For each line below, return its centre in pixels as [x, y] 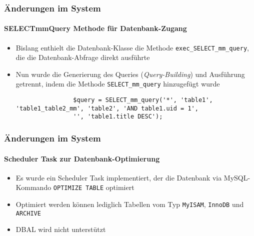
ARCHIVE [28, 213]
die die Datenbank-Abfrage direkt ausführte [83, 57]
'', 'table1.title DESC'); [118, 117]
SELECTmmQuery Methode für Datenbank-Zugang [95, 28]
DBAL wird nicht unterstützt [61, 229]
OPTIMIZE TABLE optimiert [94, 187]
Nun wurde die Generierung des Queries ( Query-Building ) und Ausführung [130, 74]
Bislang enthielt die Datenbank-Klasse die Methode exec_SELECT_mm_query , [132, 47]
